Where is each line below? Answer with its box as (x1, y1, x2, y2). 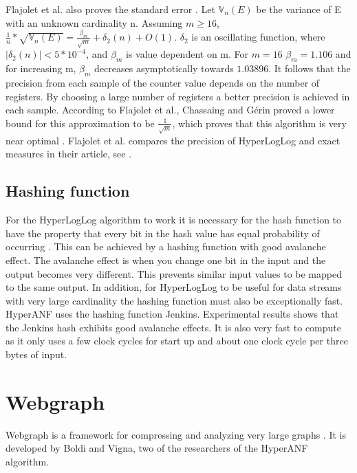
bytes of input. (6, 347, 67, 362)
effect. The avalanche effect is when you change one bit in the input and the (6, 252, 326, 267)
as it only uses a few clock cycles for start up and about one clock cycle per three (6, 333, 348, 348)
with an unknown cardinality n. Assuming (6, 15, 183, 30)
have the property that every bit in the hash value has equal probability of (6, 225, 320, 240)
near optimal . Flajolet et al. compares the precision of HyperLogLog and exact (6, 133, 340, 147)
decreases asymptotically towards (94, 61, 234, 76)
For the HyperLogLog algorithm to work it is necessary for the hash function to (6, 212, 342, 227)
